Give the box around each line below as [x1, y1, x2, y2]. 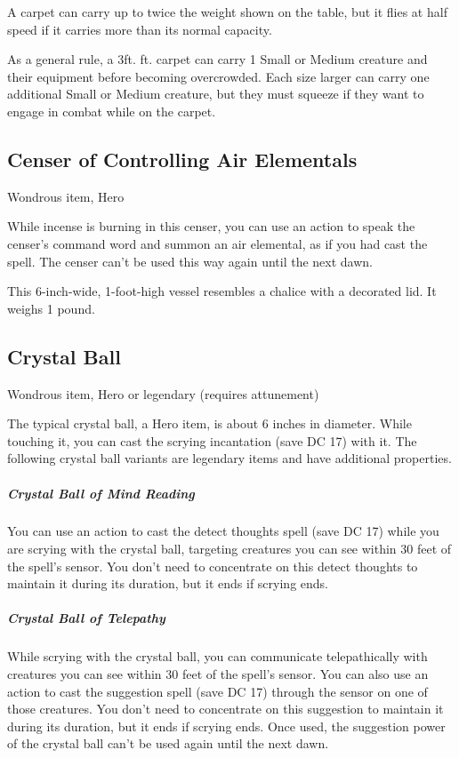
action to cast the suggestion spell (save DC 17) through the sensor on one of [7, 682, 428, 700]
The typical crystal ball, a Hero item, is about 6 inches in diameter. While [7, 414, 412, 433]
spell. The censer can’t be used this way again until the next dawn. [7, 251, 373, 270]
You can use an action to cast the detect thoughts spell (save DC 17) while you [7, 522, 439, 540]
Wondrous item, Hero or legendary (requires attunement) [7, 384, 319, 403]
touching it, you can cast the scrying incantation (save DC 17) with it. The [7, 431, 417, 450]
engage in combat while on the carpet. [7, 101, 216, 120]
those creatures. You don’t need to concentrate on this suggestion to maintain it [7, 699, 444, 718]
